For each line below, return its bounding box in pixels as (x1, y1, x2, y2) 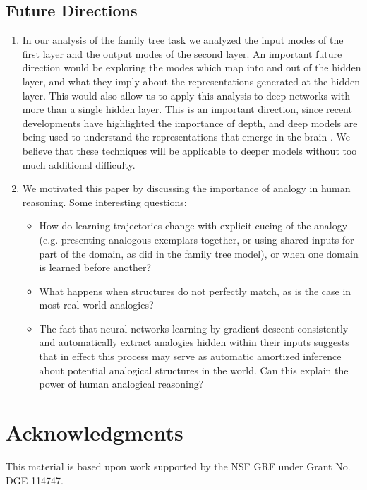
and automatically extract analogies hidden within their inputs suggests (39, 335, 349, 349)
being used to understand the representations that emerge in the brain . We (22, 129, 350, 144)
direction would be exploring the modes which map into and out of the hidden (22, 60, 361, 75)
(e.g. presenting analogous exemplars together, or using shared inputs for (39, 232, 354, 246)
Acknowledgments (6, 418, 183, 447)
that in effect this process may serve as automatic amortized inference (39, 349, 342, 364)
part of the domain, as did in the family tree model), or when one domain (39, 246, 359, 261)
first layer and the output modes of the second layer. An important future (22, 46, 342, 61)
